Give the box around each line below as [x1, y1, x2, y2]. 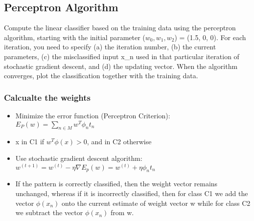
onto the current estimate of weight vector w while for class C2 [62, 198, 251, 208]
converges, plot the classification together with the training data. [4, 70, 198, 81]
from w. [111, 207, 134, 218]
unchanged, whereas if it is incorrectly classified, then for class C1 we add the [15, 188, 248, 199]
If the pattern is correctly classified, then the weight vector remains [15, 178, 218, 189]
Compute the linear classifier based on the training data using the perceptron [4, 22, 236, 33]
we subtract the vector [15, 207, 83, 218]
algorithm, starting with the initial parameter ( [4, 32, 145, 42]
